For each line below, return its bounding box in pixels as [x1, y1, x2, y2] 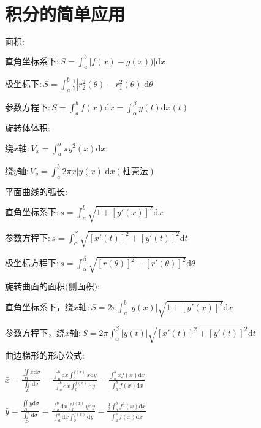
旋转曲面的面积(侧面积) [5, 282, 97, 291]
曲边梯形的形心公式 [5, 352, 82, 361]
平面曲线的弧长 [5, 188, 65, 197]
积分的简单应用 [5, 1, 126, 26]
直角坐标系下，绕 [5, 303, 74, 312]
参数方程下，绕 [5, 329, 65, 338]
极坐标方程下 [5, 259, 56, 269]
